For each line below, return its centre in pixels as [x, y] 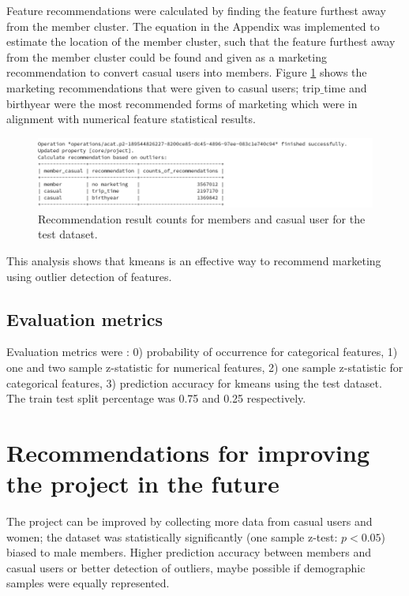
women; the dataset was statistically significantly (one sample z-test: [172, 536]
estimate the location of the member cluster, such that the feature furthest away [201, 41]
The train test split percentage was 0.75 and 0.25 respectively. [156, 398]
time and [345, 87]
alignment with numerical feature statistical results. [131, 119]
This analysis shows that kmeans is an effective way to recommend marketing [194, 260]
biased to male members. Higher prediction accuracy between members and [189, 552]
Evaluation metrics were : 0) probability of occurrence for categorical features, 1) [202, 352]
